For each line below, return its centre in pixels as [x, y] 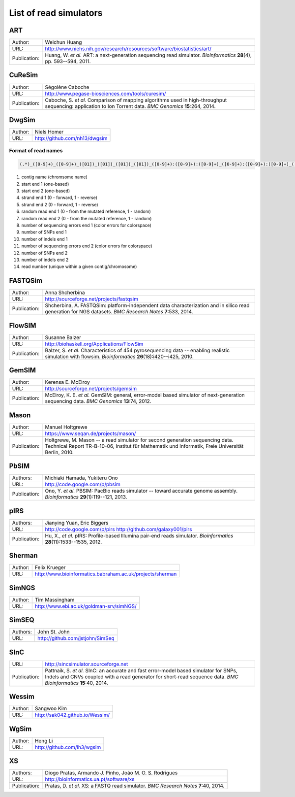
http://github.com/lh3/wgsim [68, 747]
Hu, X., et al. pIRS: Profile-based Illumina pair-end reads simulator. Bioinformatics [139, 535]
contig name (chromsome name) [55, 177]
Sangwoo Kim [51, 708]
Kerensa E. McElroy [68, 382]
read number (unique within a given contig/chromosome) [79, 266]
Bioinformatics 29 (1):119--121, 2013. [86, 497]
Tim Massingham [55, 599]
